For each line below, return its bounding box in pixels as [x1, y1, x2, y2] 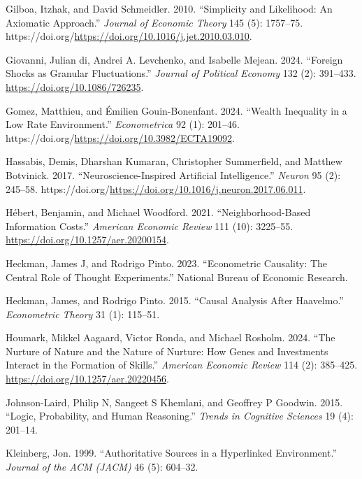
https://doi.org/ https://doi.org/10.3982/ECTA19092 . [6, 130, 235, 145]
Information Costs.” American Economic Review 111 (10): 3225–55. [6, 218, 294, 233]
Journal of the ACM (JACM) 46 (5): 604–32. [6, 459, 198, 474]
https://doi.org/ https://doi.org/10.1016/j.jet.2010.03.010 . [6, 29, 252, 43]
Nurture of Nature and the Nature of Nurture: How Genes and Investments [6, 343, 328, 358]
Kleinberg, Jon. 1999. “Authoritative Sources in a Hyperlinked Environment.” [6, 445, 338, 460]
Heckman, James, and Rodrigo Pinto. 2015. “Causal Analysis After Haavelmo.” [6, 293, 344, 308]
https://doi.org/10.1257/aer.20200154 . [6, 232, 169, 247]
